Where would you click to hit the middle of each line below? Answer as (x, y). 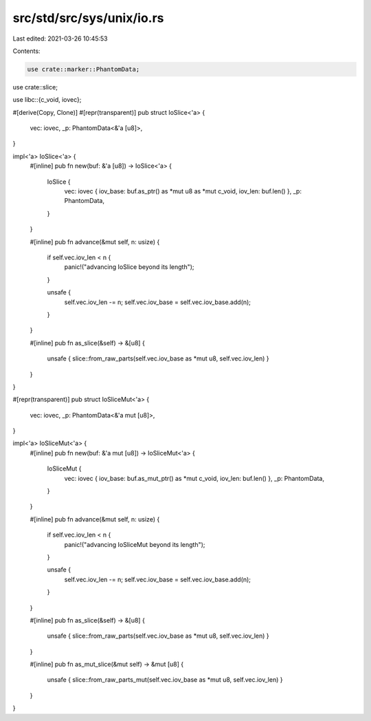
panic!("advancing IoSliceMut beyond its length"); (135, 544)
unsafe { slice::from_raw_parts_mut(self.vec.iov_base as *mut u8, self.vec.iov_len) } (165, 680)
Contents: (26, 51)
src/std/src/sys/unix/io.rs (88, 18)
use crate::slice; (35, 87)
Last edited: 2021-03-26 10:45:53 (60, 39)
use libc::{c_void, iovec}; (47, 100)
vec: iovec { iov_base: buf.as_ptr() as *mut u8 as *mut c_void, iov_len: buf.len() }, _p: (183, 191)
